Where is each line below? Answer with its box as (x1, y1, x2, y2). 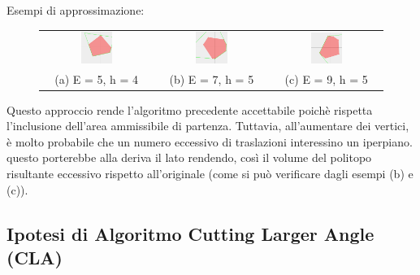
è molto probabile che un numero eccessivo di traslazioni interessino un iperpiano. (6, 133, 413, 150)
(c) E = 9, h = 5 (284, 70, 368, 87)
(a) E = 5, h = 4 (54, 70, 139, 87)
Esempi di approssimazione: (6, 2, 145, 18)
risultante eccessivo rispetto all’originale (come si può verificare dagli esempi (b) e (6, 165, 414, 182)
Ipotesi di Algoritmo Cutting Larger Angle (6, 220, 375, 246)
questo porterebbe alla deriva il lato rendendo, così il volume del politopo (6, 149, 372, 166)
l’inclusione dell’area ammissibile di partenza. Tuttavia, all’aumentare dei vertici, (6, 117, 409, 134)
